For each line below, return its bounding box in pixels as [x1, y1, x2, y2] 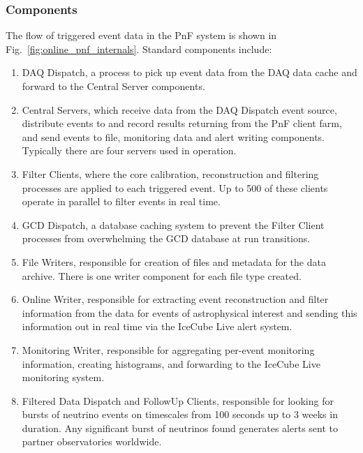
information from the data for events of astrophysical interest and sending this [22, 305, 357, 320]
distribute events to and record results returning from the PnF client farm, [22, 116, 342, 131]
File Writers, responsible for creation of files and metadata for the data [22, 254, 326, 269]
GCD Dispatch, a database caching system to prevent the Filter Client [22, 217, 325, 232]
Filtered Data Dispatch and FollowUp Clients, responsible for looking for [22, 393, 334, 408]
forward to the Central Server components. [22, 79, 205, 93]
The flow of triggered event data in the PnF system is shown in [6, 28, 277, 43]
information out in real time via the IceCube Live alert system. [22, 319, 292, 334]
